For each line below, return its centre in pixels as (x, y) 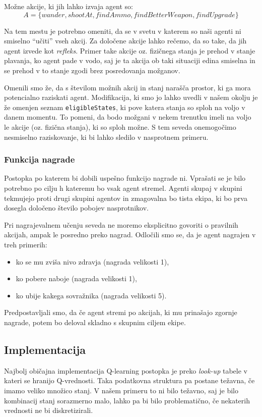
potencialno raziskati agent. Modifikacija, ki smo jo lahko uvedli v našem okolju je (131, 97)
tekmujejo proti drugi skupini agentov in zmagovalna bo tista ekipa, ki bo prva (126, 198)
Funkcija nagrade (40, 159)
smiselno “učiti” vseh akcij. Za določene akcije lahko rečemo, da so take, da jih (125, 41)
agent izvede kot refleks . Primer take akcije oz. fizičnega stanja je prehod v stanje (130, 50)
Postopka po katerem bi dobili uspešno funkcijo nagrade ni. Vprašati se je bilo (125, 178)
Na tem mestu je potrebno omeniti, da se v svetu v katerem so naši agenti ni (123, 31)
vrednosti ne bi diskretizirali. (49, 410)
